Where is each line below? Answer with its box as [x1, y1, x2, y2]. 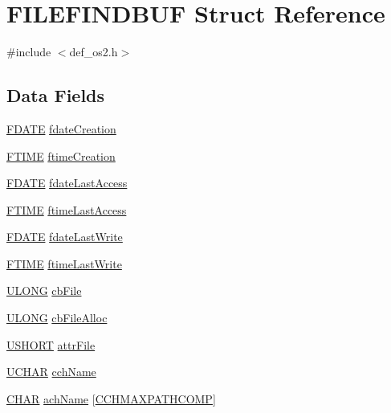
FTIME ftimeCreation [6, 147, 116, 164]
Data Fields [6, 83, 105, 108]
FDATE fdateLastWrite [6, 228, 123, 245]
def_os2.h [69, 43, 118, 60]
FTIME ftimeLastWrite [6, 255, 122, 272]
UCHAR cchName [6, 363, 96, 380]
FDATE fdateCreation [6, 120, 116, 137]
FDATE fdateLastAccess [6, 174, 128, 191]
